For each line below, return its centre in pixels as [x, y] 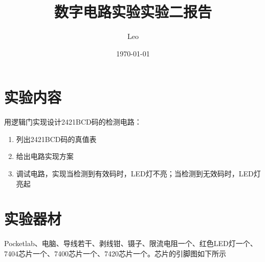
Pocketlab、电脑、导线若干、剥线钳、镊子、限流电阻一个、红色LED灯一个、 [131, 243]
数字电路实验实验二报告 [133, 12]
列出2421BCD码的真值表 [56, 139]
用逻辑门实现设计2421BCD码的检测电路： [73, 122]
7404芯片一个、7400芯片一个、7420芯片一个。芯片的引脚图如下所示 [115, 253]
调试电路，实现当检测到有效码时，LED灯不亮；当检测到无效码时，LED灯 [138, 174]
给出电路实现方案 [45, 156]
